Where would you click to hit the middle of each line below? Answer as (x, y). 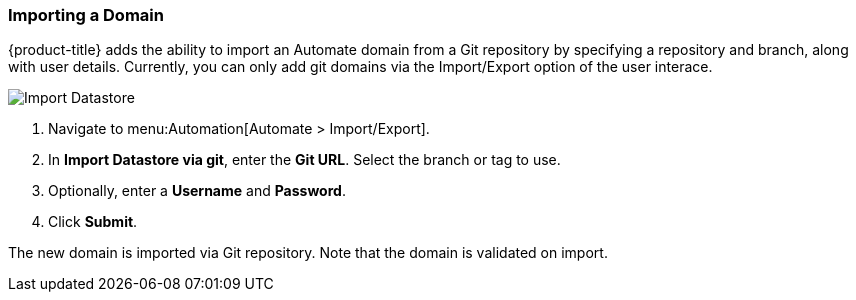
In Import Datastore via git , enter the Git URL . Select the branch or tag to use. (304, 160)
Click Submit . (93, 222)
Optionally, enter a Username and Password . (197, 191)
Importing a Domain (86, 15)
